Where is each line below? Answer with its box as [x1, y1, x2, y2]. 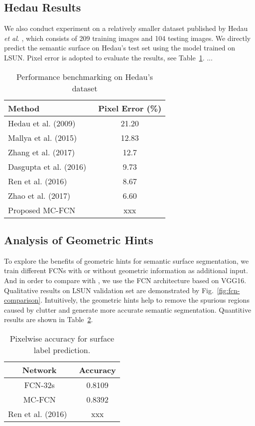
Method [8, 102, 40, 114]
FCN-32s [24, 379, 55, 391]
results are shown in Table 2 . [4, 314, 93, 325]
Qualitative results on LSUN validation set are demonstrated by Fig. [4, 285, 214, 295]
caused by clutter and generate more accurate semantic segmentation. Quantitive [4, 304, 252, 315]
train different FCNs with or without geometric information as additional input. [4, 265, 248, 276]
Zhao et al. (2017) [8, 189, 71, 201]
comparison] [4, 295, 41, 305]
